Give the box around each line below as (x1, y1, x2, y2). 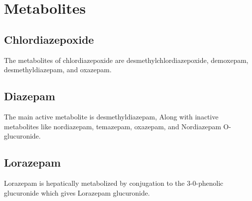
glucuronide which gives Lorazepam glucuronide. (4, 187, 150, 198)
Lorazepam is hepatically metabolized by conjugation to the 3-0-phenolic (4, 177, 223, 188)
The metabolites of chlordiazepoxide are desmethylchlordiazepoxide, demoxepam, (4, 55, 249, 65)
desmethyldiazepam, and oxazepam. (4, 64, 112, 75)
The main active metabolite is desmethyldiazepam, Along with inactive (4, 111, 219, 121)
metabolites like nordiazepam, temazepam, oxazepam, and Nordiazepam (4, 121, 221, 131)
